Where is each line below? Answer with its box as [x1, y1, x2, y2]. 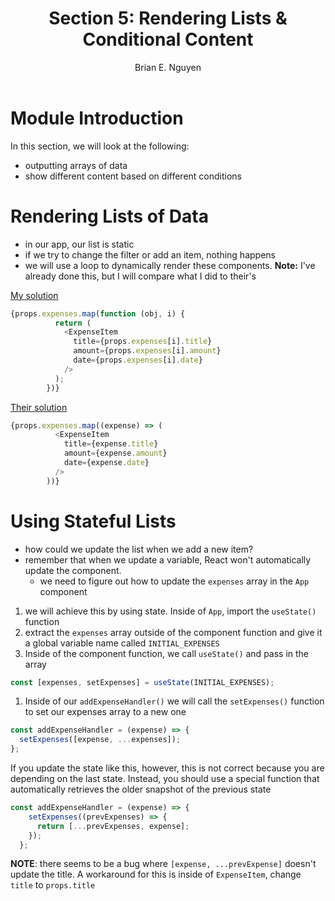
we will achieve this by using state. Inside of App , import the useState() [24, 605, 317, 617]
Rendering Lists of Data [10, 205, 209, 227]
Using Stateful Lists [10, 510, 177, 532]
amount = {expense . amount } [63, 448, 168, 459]
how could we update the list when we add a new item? [24, 543, 254, 555]
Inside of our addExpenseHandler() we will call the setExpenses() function [24, 695, 325, 707]
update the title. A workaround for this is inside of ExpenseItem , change [10, 868, 302, 881]
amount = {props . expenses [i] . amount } [73, 346, 222, 356]
